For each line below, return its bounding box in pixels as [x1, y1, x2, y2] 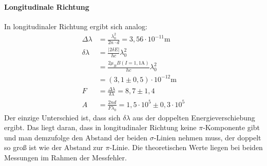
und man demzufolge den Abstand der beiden [4, 132, 147, 142]
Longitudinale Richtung [4, 1, 89, 12]
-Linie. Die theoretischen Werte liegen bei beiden [109, 142, 263, 153]
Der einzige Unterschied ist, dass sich [4, 112, 121, 122]
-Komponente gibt [203, 122, 260, 133]
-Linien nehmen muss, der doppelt [154, 132, 261, 142]
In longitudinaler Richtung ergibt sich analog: [4, 20, 147, 31]
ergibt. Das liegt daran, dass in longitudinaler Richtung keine [4, 122, 197, 133]
